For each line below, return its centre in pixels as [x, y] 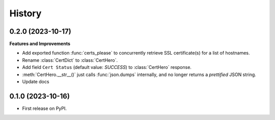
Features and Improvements [40, 44]
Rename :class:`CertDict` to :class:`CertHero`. [70, 60]
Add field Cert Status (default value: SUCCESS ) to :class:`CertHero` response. [107, 67]
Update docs [36, 82]
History [25, 13]
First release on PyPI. [45, 108]
